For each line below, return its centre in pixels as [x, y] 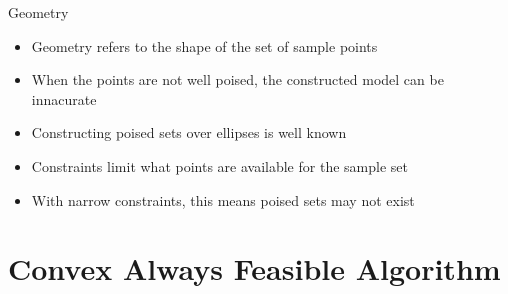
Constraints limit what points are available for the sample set [219, 165]
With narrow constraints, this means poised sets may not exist [223, 199]
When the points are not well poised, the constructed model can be [237, 79]
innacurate [64, 98]
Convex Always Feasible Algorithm [254, 268]
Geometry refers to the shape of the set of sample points [204, 45]
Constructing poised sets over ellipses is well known [189, 132]
